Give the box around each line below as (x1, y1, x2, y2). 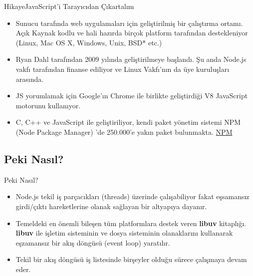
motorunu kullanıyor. (15, 100, 81, 110)
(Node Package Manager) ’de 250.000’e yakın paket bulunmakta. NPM (15, 126, 233, 137)
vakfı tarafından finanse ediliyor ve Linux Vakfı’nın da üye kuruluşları (15, 63, 230, 74)
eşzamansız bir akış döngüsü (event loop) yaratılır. (15, 237, 170, 248)
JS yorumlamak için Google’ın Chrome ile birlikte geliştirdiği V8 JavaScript (15, 90, 248, 101)
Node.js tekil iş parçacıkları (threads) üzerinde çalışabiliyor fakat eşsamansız (15, 191, 250, 202)
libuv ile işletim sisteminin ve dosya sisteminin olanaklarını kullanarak (15, 228, 233, 238)
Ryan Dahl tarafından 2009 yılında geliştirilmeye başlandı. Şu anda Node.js (15, 54, 247, 64)
